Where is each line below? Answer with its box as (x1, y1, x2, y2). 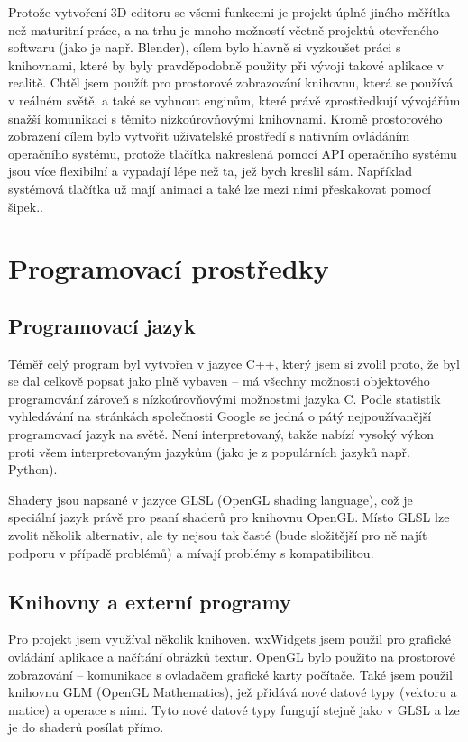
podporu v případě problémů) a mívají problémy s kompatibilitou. (8, 543, 374, 562)
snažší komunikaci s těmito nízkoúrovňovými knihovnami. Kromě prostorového (8, 108, 443, 127)
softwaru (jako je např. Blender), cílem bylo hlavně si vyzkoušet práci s (8, 38, 401, 57)
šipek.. (8, 197, 43, 215)
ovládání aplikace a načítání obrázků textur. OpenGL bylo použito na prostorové (8, 647, 456, 666)
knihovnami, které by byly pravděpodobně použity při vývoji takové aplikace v (8, 55, 444, 74)
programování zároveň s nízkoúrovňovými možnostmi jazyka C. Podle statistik (8, 389, 441, 408)
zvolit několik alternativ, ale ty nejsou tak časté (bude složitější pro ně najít (8, 526, 427, 545)
